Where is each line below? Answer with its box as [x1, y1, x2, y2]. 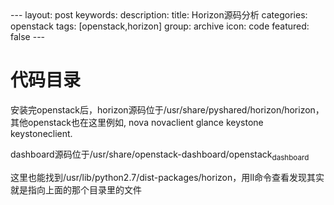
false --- [10, 31, 46, 42]
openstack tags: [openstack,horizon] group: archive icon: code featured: [10, 20, 310, 32]
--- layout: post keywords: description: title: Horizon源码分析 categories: [10, 9, 308, 21]
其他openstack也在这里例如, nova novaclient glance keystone [10, 116, 264, 128]
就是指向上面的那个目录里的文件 [10, 183, 142, 196]
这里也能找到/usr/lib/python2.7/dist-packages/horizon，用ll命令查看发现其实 [10, 171, 325, 183]
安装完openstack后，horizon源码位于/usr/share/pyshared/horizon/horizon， [10, 103, 325, 116]
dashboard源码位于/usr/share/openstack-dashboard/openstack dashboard [10, 148, 310, 162]
